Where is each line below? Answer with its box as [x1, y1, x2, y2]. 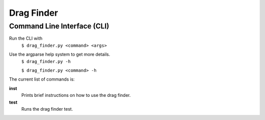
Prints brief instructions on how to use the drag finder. [21, 92, 131, 98]
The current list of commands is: [9, 76, 75, 82]
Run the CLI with [9, 35, 43, 41]
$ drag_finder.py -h [21, 59, 71, 64]
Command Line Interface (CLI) [9, 22, 109, 30]
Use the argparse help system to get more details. [9, 52, 110, 58]
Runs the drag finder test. [21, 106, 73, 112]
